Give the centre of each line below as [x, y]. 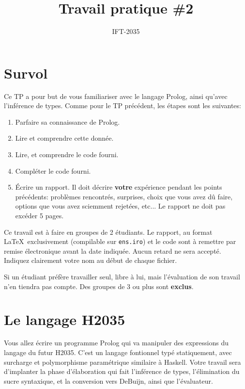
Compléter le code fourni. [53, 170]
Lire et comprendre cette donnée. [64, 138]
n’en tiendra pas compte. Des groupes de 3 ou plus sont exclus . [99, 286]
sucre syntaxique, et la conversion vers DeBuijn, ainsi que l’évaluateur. [108, 381]
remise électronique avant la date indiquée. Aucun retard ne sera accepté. [113, 251]
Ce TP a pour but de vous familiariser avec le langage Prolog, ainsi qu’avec [116, 96]
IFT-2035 [126, 31]
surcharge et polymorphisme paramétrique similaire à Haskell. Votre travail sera [122, 362]
